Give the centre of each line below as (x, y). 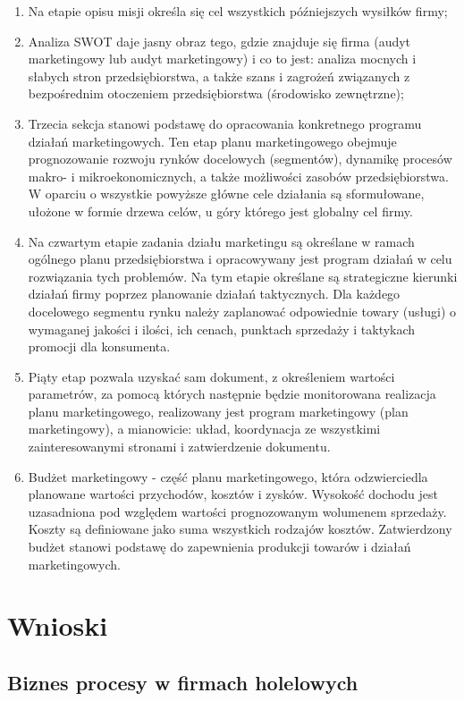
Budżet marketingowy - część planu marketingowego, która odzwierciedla (228, 476)
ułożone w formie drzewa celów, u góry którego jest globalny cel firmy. (220, 211)
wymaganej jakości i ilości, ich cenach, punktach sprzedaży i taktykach (222, 329)
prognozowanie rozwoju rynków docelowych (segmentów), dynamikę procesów (240, 159)
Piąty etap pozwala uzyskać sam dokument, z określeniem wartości (211, 376)
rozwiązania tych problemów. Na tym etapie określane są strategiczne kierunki (243, 276)
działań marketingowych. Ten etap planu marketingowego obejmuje (212, 141)
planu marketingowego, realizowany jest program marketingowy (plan (218, 411)
